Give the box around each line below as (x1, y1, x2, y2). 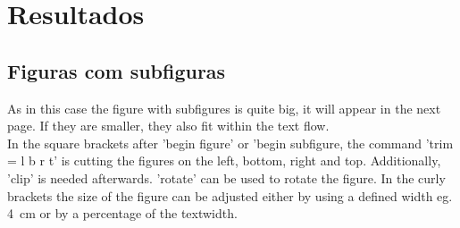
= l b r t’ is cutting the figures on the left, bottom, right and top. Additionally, (7, 151, 441, 170)
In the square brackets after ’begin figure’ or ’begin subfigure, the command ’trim (7, 133, 454, 152)
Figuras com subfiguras (7, 56, 226, 84)
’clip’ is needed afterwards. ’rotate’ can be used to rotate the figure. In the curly (7, 168, 446, 187)
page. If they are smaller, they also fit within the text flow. (7, 116, 330, 135)
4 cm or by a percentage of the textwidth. (7, 204, 238, 223)
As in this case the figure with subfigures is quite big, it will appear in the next (7, 98, 441, 117)
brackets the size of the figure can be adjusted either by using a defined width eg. (7, 186, 453, 205)
